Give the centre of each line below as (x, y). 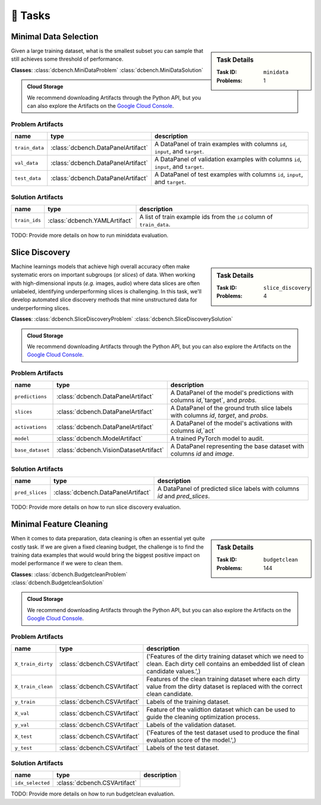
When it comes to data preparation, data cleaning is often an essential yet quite (108, 538)
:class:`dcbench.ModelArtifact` (100, 438)
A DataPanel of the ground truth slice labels (231, 408)
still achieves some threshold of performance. (67, 59)
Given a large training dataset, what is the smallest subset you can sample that (107, 51)
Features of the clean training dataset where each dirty (223, 679)
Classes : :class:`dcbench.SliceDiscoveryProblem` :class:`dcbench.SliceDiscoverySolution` (122, 319)
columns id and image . (202, 454)
